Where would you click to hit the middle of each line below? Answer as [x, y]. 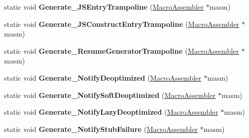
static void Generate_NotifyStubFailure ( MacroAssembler [101, 129]
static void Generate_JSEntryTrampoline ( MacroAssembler [104, 7]
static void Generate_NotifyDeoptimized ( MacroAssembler [103, 77]
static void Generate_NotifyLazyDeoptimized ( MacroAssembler [111, 112]
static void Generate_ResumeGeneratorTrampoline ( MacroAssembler [121, 50]
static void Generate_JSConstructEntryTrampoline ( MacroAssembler [122, 24]
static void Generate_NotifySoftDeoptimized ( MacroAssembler [110, 95]
